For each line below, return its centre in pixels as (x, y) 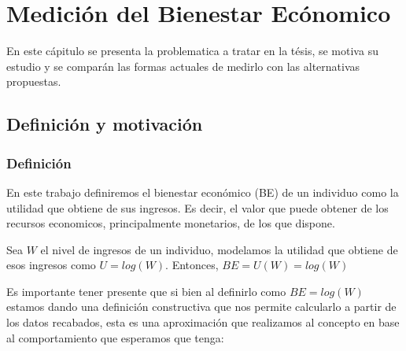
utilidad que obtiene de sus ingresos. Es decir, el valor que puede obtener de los (197, 207)
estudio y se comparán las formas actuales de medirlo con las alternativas (183, 66)
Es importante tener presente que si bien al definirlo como (146, 291)
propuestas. (34, 81)
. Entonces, (192, 265)
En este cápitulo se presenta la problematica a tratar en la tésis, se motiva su (192, 51)
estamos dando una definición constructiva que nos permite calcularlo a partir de (201, 307)
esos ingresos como (51, 265)
